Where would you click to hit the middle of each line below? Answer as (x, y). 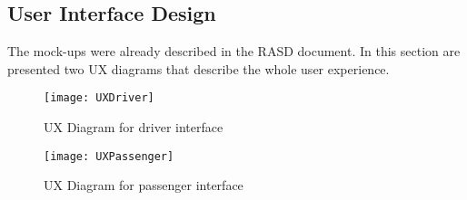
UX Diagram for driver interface (134, 127)
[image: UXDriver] (99, 98)
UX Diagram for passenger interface (144, 185)
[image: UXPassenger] (109, 156)
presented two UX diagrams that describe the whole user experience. (199, 68)
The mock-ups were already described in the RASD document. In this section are (234, 51)
